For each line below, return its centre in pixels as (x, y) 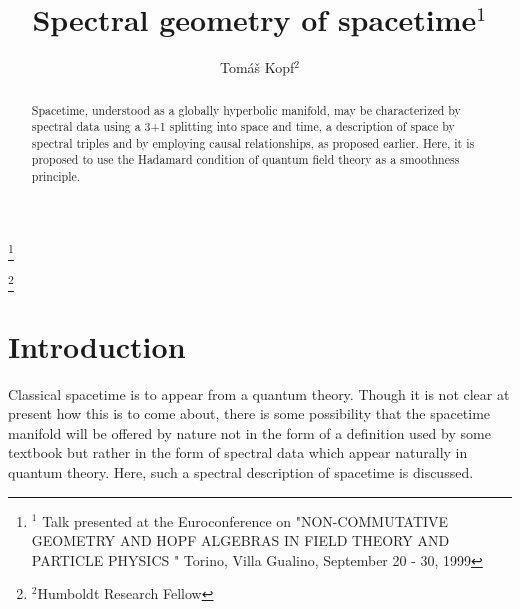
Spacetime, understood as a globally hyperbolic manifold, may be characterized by (246, 109)
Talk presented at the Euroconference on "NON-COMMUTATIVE (245, 520)
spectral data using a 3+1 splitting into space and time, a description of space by (243, 126)
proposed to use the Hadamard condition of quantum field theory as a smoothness (245, 159)
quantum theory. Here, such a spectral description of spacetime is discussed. (241, 471)
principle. (56, 176)
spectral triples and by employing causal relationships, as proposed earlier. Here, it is (253, 142)
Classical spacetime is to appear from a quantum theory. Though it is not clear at (259, 393)
